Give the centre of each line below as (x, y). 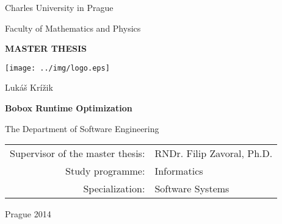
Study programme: (105, 171)
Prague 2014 (28, 214)
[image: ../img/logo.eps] (57, 68)
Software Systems (192, 189)
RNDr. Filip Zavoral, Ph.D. (214, 153)
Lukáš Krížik (29, 87)
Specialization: (114, 189)
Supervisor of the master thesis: (78, 153)
